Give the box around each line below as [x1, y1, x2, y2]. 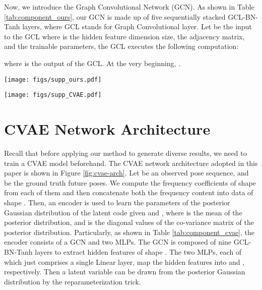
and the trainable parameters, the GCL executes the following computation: [4, 41, 239, 51]
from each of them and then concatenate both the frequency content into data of [4, 187, 253, 198]
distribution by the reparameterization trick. [4, 276, 141, 286]
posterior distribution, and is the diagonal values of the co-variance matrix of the [4, 217, 254, 227]
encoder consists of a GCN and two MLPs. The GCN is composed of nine [4, 237, 231, 247]
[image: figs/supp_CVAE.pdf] [4, 91, 102, 99]
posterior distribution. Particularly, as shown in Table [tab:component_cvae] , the [4, 226, 254, 237]
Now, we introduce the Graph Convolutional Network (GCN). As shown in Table [4, 2, 254, 12]
